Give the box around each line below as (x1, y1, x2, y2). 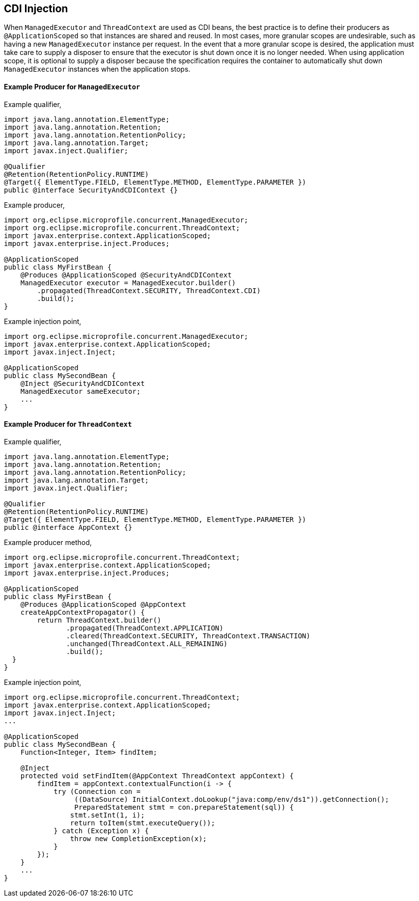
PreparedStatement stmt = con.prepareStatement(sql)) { (74, 803, 294, 811)
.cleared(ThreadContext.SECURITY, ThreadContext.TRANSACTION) (66, 631, 310, 640)
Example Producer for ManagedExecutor (4, 82, 140, 91)
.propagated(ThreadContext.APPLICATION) (66, 624, 223, 632)
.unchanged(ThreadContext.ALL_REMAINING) (66, 639, 228, 648)
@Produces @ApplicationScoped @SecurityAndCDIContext (20, 271, 232, 279)
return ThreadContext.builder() (37, 616, 162, 624)
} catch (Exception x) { (54, 826, 149, 835)
